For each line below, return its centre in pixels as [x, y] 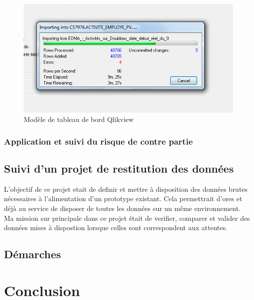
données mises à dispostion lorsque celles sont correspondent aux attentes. [116, 227]
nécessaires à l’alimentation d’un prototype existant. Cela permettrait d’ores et [123, 198]
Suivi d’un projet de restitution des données [119, 168]
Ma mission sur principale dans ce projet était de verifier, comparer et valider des [127, 218]
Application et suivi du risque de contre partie [98, 141]
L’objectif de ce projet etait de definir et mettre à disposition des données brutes [126, 189]
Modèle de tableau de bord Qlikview [79, 119]
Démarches [33, 254]
